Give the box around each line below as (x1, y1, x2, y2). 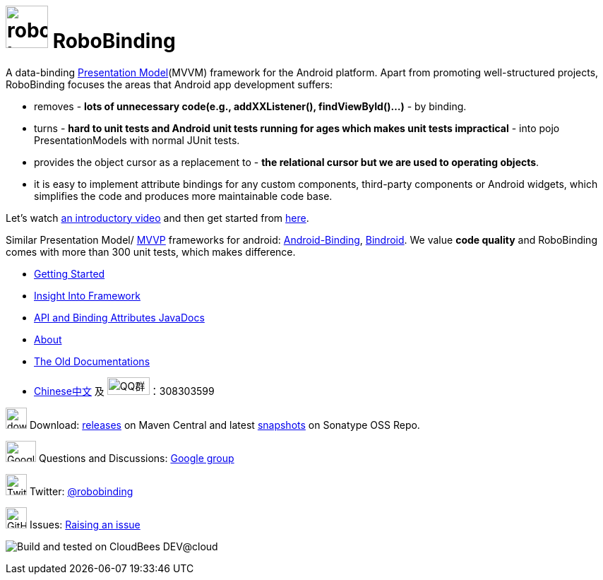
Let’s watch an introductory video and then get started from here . (6, 211, 309, 224)
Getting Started (34, 267, 105, 280)
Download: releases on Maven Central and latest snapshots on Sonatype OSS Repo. (29, 418, 420, 431)
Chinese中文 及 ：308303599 (34, 384, 215, 397)
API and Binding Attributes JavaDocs (34, 311, 205, 324)
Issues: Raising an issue (29, 518, 141, 531)
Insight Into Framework (34, 289, 141, 302)
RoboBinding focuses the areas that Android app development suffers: (6, 78, 333, 90)
